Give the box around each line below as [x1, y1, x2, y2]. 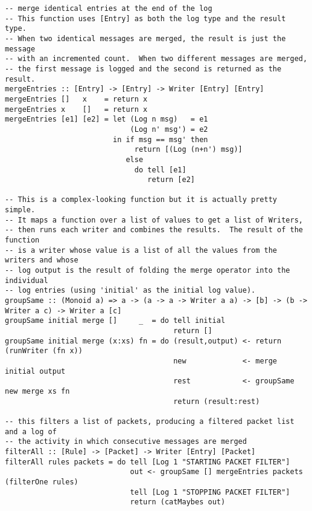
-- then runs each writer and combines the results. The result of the [5, 226, 303, 235]
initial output [5, 366, 66, 376]
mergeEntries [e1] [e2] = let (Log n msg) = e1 [5, 115, 208, 124]
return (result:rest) [173, 397, 260, 406]
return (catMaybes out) [130, 498, 226, 507]
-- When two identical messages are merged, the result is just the [5, 34, 286, 43]
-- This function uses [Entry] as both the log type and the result [5, 14, 286, 23]
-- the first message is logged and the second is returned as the [5, 64, 282, 73]
